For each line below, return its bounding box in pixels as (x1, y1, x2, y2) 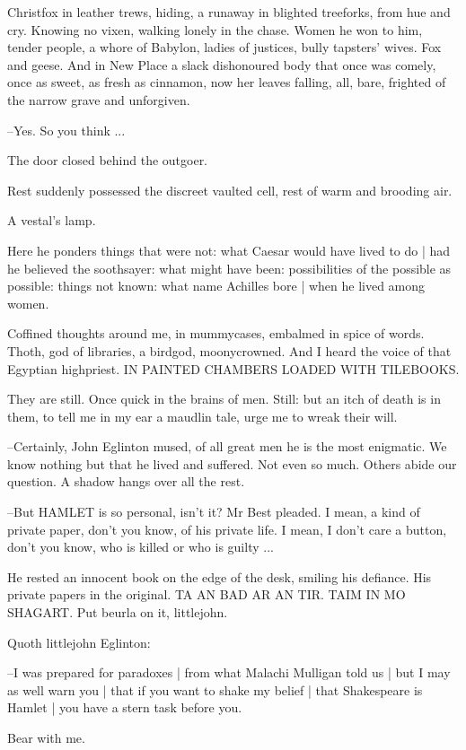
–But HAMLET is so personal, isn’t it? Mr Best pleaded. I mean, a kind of (7, 502, 420, 521)
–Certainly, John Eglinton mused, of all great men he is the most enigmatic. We (7, 437, 447, 456)
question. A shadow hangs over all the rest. (7, 472, 245, 491)
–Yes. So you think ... (7, 120, 126, 139)
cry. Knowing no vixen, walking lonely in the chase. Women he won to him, (7, 20, 423, 39)
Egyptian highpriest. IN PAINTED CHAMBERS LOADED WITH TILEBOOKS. (7, 359, 460, 378)
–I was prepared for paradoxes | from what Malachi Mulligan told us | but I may (7, 663, 451, 682)
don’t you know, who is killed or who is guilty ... (7, 537, 274, 556)
